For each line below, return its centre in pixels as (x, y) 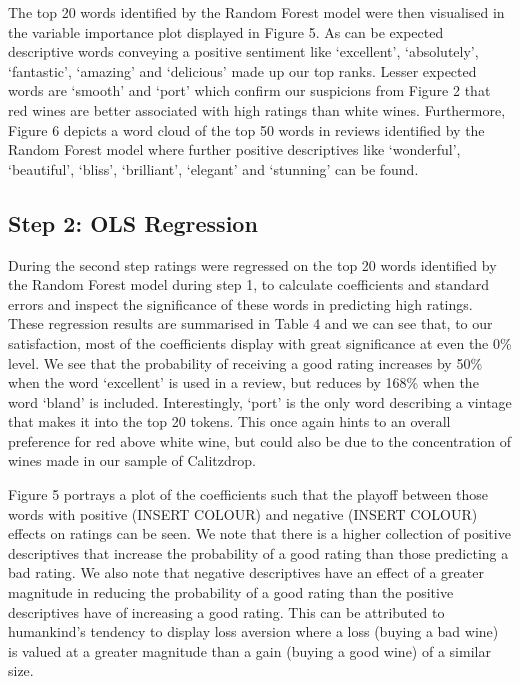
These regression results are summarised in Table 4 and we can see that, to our (250, 323)
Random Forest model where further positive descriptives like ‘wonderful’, (234, 149)
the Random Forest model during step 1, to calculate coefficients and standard (249, 284)
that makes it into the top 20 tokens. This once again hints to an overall (229, 421)
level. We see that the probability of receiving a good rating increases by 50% (245, 362)
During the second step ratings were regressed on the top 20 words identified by (252, 264)
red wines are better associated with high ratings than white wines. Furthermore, (257, 109)
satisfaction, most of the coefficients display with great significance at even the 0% (260, 342)
